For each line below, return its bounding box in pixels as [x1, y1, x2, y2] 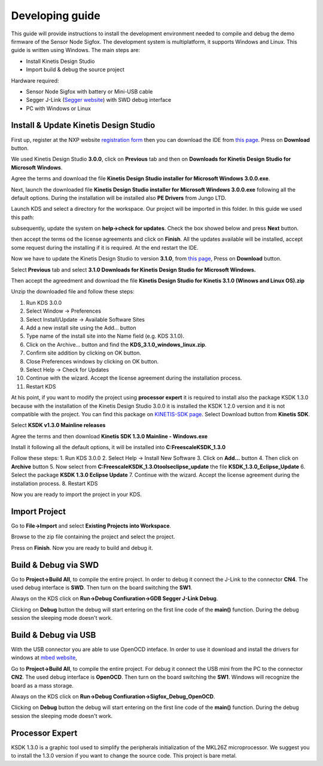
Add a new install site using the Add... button [26, 324, 136, 331]
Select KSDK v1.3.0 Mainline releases [11, 422, 106, 429]
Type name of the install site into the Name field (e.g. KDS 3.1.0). [26, 332, 185, 340]
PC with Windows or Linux [26, 105, 91, 112]
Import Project [11, 506, 66, 516]
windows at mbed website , [11, 654, 77, 661]
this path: [11, 213, 35, 221]
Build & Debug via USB [11, 630, 96, 640]
